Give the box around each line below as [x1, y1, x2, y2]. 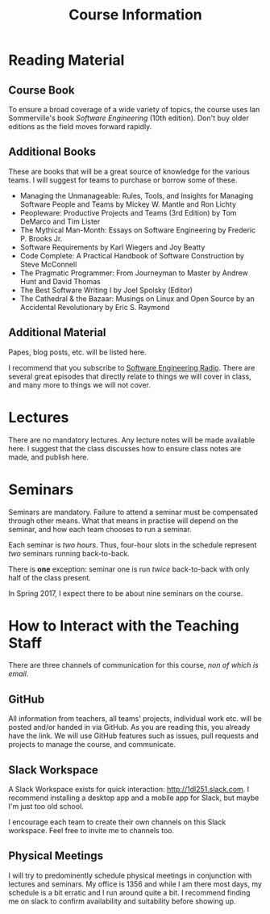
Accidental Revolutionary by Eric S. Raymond [19, 302, 171, 312]
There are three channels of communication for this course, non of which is [8, 660, 260, 670]
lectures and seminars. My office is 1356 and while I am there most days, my [8, 878, 262, 889]
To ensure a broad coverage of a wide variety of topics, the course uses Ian [8, 105, 260, 114]
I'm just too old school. [8, 802, 85, 811]
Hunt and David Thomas [19, 276, 101, 286]
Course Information [68, 6, 203, 24]
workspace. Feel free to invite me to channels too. [8, 826, 175, 836]
